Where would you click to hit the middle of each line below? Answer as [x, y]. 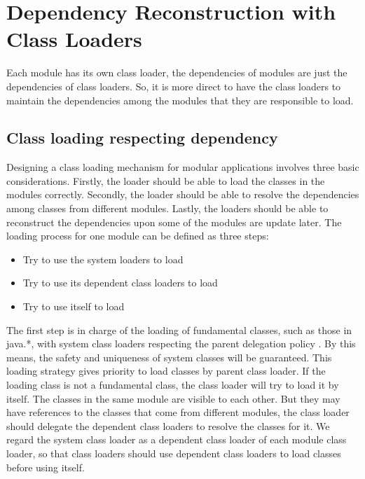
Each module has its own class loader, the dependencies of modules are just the [177, 72]
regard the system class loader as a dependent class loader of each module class [177, 439]
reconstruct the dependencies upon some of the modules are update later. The [174, 222]
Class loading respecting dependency [142, 138]
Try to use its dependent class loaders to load [120, 283]
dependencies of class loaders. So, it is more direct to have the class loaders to [174, 86]
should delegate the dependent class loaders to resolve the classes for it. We [168, 425]
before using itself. [46, 467]
